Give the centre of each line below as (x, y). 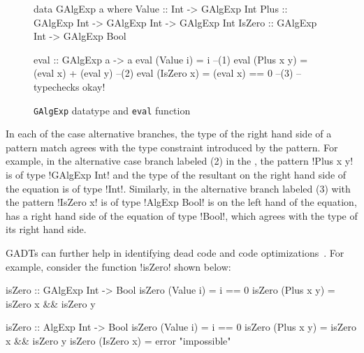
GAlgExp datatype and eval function (112, 110)
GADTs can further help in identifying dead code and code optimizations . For (175, 252)
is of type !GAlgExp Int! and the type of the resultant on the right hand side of (176, 174)
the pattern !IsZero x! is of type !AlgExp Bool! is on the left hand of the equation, (181, 202)
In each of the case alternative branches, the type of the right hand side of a (169, 134)
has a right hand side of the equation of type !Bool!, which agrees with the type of (182, 215)
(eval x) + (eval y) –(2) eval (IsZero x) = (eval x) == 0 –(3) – (168, 73)
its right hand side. (46, 229)
